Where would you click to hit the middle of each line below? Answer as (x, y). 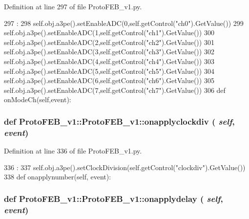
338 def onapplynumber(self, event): (58, 177)
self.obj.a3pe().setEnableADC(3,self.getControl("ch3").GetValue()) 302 (109, 52)
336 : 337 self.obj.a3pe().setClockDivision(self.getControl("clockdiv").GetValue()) (125, 167)
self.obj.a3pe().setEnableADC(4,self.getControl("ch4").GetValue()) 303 (109, 61)
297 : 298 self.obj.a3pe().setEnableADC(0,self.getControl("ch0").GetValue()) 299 (124, 23)
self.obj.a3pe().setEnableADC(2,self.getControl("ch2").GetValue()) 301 (109, 42)
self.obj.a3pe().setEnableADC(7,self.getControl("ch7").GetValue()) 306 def (115, 90)
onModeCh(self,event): (38, 99)
